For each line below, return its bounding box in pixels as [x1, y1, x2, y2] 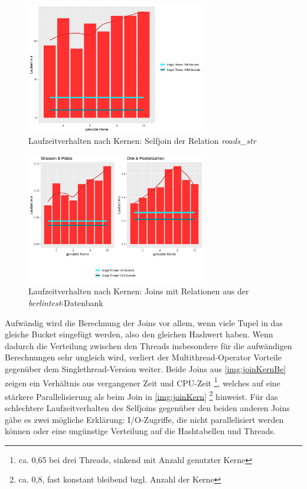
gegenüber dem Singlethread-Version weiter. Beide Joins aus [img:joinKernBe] [5, 362, 286, 375]
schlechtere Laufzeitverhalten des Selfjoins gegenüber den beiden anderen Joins [5, 402, 290, 414]
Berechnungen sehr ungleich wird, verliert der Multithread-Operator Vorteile [5, 351, 282, 363]
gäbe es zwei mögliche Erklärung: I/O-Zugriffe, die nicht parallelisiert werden [5, 413, 284, 425]
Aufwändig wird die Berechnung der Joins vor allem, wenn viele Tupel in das [5, 316, 283, 329]
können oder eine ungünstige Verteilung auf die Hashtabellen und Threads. [5, 425, 276, 437]
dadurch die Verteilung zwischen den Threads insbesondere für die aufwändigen [5, 339, 292, 352]
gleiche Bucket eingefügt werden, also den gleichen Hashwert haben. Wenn [5, 328, 273, 340]
